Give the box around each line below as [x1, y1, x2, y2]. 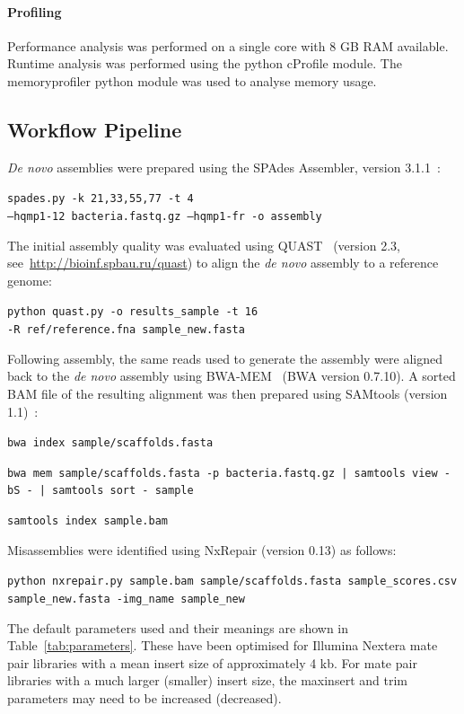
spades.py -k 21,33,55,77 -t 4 [7, 192, 194, 206]
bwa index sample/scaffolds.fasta [7, 436, 214, 450]
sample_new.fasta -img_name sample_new [7, 593, 245, 606]
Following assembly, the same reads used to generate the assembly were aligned [7, 348, 442, 367]
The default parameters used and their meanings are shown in [7, 618, 349, 637]
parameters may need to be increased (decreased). [7, 689, 282, 708]
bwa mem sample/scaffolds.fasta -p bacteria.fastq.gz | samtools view [7, 466, 438, 480]
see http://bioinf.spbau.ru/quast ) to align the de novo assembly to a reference [7, 253, 439, 272]
